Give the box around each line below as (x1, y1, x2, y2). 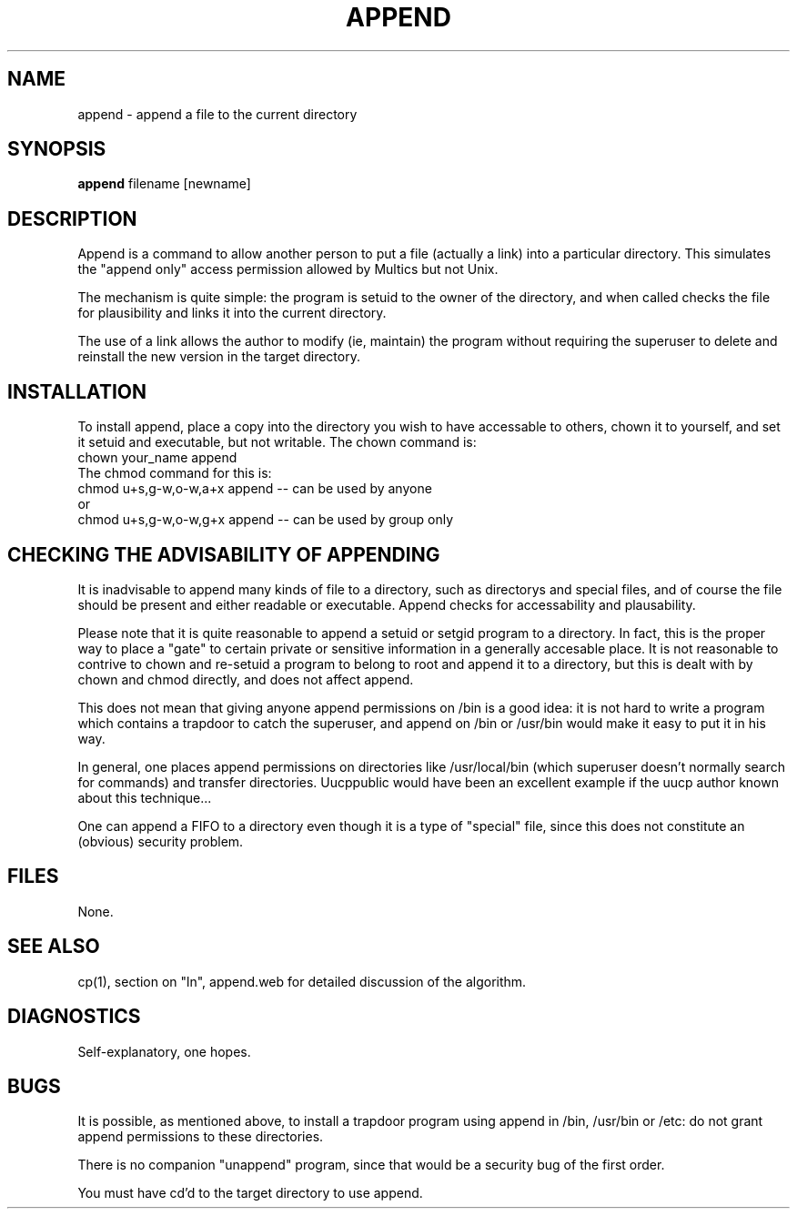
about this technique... (77, 789, 212, 806)
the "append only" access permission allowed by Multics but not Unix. (77, 261, 499, 278)
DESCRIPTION (7, 207, 137, 230)
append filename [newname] (77, 176, 251, 192)
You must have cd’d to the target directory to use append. (77, 1185, 423, 1201)
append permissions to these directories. (77, 1129, 324, 1145)
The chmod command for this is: (77, 465, 272, 481)
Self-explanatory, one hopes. (77, 1043, 251, 1059)
